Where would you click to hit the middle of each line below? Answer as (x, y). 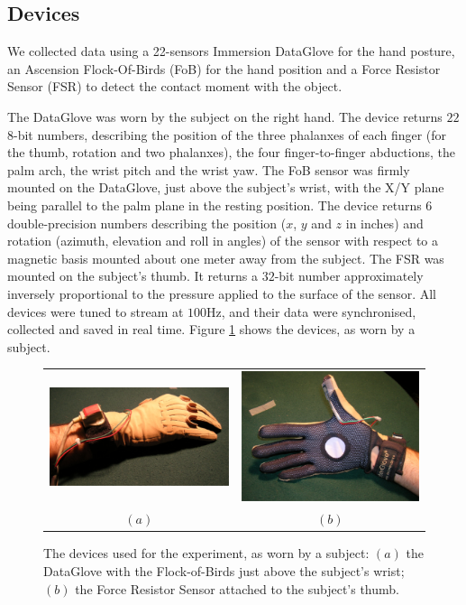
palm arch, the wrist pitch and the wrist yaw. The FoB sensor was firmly (209, 169)
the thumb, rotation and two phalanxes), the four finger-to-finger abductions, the (231, 152)
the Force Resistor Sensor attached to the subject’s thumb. (237, 588)
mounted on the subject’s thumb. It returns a (132, 276)
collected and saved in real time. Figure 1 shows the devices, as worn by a (211, 329)
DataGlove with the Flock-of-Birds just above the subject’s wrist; (224, 570)
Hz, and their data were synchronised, (311, 311)
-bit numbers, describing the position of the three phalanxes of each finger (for (230, 134)
